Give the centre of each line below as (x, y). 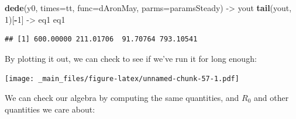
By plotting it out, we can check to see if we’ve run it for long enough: (131, 58)
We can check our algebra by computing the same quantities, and (122, 98)
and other (271, 98)
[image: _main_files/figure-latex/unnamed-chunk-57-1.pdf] (122, 79)
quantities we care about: (50, 109)
